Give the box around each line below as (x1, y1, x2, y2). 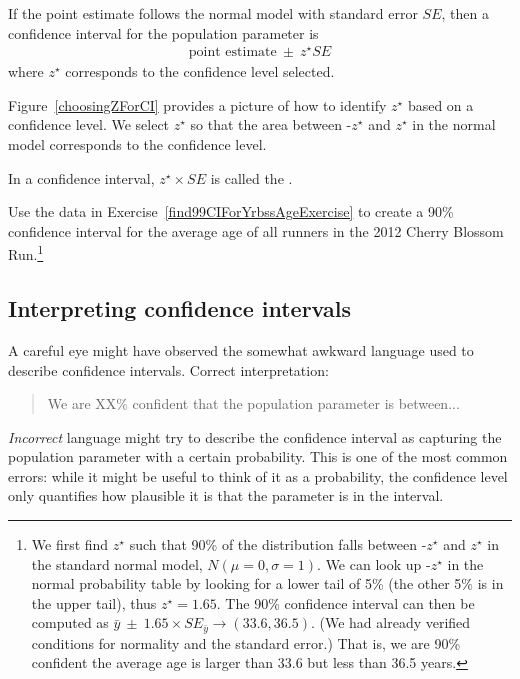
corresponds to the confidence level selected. (65, 61, 335, 82)
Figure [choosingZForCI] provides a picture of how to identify (8, 94, 387, 115)
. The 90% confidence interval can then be (216, 592, 475, 613)
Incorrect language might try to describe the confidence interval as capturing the (8, 426, 502, 447)
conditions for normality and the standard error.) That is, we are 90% (31, 632, 461, 653)
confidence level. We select (8, 114, 170, 135)
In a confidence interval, (8, 167, 155, 188)
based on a (407, 94, 474, 115)
